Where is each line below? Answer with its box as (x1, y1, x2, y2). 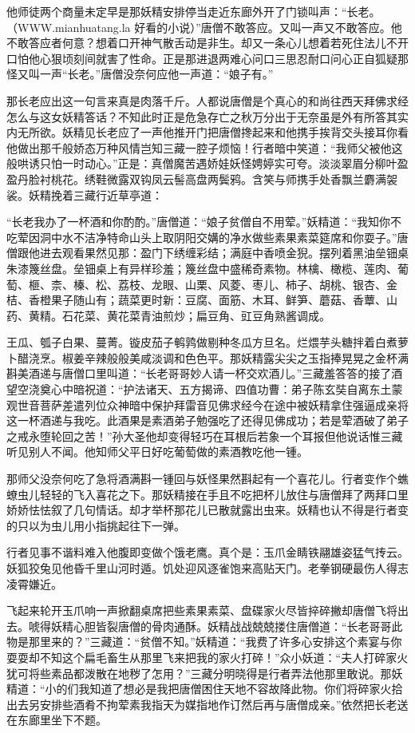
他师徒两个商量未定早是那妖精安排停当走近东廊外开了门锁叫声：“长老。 (6, 3, 381, 19)
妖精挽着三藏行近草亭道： (28, 186, 163, 203)
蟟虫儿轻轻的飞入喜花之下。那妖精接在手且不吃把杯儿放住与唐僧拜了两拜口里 (6, 485, 409, 502)
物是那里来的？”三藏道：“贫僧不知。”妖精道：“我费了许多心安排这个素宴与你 (6, 633, 402, 650)
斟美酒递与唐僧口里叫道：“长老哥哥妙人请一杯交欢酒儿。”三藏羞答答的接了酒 (6, 365, 403, 382)
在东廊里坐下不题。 (6, 711, 107, 728)
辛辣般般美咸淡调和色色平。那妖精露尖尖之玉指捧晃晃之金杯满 (84, 349, 409, 366)
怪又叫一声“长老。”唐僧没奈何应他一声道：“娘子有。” (6, 65, 274, 82)
